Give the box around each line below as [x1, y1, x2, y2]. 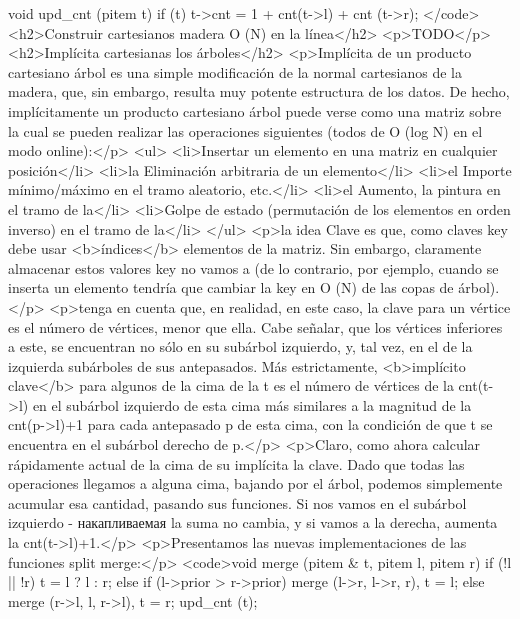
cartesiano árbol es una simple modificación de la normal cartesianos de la [8, 61, 462, 82]
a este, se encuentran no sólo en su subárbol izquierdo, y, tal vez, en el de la [8, 336, 473, 357]
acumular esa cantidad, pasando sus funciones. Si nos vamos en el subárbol [8, 492, 467, 513]
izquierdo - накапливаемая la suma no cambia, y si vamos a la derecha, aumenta [8, 512, 498, 533]
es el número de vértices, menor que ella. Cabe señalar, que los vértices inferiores [8, 316, 503, 337]
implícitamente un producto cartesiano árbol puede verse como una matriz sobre [8, 100, 502, 121]
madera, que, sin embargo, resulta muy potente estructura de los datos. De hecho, [8, 81, 510, 102]
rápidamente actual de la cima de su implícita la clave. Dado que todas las [8, 453, 465, 474]
